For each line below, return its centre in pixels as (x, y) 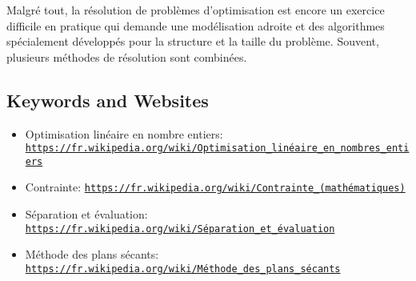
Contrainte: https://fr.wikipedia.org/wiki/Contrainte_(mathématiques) (215, 187)
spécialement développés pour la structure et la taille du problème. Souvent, (193, 41)
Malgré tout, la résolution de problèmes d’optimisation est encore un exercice (196, 10)
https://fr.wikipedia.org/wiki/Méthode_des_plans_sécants (183, 269)
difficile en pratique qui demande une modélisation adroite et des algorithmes (196, 25)
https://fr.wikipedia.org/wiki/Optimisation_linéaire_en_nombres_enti (217, 149)
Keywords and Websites (108, 100)
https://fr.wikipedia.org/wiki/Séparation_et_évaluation (180, 229)
